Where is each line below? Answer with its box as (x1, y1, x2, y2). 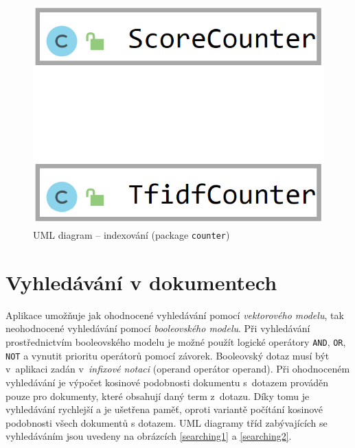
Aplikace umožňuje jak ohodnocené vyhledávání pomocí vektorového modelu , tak (5, 307, 344, 322)
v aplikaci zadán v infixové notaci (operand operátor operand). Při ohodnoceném (5, 362, 350, 376)
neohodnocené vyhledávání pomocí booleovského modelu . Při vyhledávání (5, 321, 310, 335)
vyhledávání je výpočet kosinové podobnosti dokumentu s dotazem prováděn (5, 375, 329, 389)
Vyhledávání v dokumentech (5, 268, 277, 296)
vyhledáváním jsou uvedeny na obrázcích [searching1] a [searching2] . (5, 429, 292, 443)
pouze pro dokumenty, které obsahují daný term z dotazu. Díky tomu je (5, 388, 310, 403)
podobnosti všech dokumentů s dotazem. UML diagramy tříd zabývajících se (5, 415, 328, 429)
